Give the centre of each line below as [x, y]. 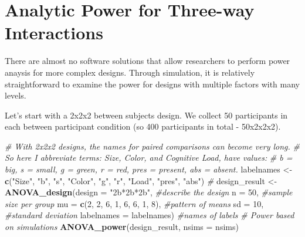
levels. [16, 95]
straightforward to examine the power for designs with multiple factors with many [152, 84]
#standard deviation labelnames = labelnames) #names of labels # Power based [150, 215]
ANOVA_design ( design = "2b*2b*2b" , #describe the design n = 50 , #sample [149, 192]
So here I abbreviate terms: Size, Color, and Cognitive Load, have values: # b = [149, 158]
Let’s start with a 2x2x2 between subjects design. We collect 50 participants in [146, 115]
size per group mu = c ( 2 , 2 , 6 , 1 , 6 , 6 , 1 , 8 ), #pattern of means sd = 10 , [134, 203]
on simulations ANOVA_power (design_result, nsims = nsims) [122, 227]
